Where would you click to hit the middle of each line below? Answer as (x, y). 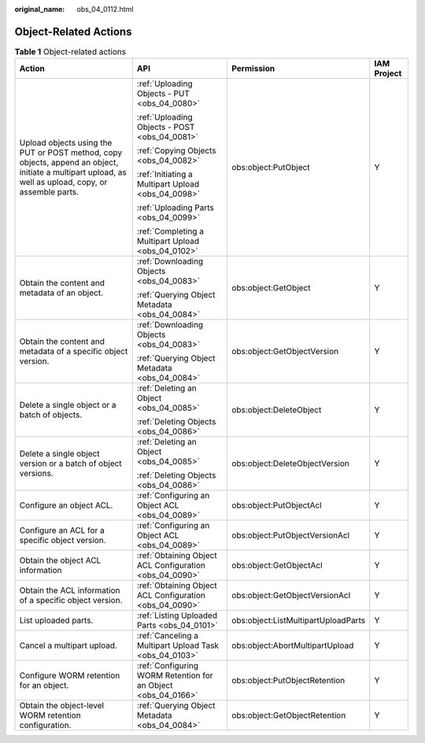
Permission (253, 68)
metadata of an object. (61, 293)
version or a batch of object (70, 464)
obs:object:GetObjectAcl (277, 565)
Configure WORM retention (70, 675)
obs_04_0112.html (105, 9)
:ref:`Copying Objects (176, 151)
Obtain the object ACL (60, 560)
